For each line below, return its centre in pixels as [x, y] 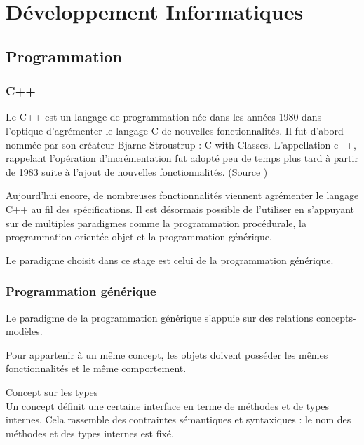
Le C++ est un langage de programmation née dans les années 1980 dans [164, 117]
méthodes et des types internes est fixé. [90, 433]
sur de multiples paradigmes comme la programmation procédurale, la [156, 222]
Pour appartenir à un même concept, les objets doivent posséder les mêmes [167, 354]
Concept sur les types [52, 391]
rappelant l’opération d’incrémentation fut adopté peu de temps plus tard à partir [182, 158]
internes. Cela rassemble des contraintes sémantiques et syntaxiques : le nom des [178, 419]
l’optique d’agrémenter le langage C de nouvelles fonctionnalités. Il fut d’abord [175, 130]
